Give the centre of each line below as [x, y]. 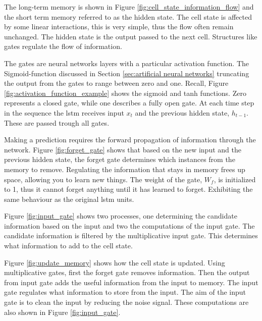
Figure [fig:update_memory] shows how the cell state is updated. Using [115, 262]
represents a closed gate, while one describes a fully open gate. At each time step [129, 103]
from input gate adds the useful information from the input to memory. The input [131, 282]
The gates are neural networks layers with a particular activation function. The [127, 63]
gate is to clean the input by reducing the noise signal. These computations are [126, 302]
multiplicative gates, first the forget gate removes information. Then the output [127, 272]
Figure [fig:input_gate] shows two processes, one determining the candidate [121, 216]
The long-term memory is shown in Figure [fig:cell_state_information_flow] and [129, 7]
